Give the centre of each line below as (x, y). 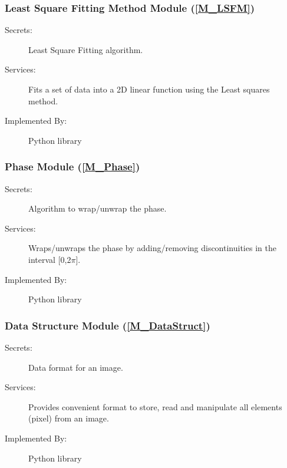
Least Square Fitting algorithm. (86, 49)
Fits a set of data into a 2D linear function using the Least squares (149, 89)
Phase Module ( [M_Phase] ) (72, 167)
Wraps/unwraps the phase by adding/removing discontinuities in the (152, 248)
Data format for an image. (76, 367)
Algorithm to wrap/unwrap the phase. (98, 208)
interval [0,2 (50, 259)
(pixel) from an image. (69, 418)
